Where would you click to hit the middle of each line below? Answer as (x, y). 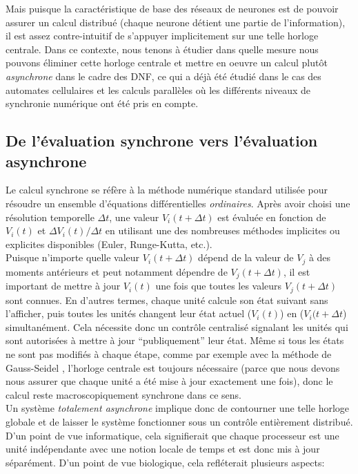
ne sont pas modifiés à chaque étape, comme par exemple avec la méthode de (169, 354)
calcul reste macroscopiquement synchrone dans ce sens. (123, 394)
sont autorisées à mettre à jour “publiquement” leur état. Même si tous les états (175, 340)
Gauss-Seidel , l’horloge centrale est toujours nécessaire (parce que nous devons (173, 367)
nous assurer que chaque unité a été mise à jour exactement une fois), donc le (169, 381)
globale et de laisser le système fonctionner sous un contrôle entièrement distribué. (179, 422)
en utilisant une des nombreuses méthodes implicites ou (222, 230)
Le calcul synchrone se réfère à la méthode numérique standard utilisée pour (167, 190)
